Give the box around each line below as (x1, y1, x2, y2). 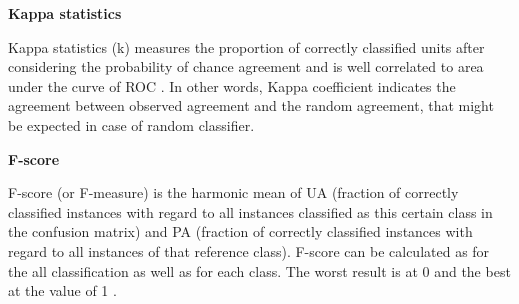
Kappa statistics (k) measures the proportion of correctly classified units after (8, 36, 485, 57)
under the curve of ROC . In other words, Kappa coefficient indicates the (8, 75, 456, 96)
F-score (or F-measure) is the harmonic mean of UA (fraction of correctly (8, 182, 459, 203)
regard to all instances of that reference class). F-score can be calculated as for (8, 240, 490, 261)
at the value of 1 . (8, 280, 117, 301)
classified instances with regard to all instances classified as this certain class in (8, 201, 493, 222)
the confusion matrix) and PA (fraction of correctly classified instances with (8, 221, 473, 242)
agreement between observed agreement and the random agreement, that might (8, 95, 494, 116)
